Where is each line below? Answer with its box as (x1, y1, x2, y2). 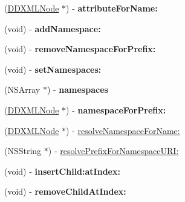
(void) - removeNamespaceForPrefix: (4, 42, 156, 55)
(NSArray (4, 83, 41, 96)
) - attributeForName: (66, 2, 158, 14)
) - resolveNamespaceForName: (66, 124, 180, 136)
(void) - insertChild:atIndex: (4, 164, 120, 177)
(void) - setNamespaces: (4, 62, 102, 75)
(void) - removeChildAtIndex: (4, 185, 126, 198)
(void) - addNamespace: (4, 22, 101, 35)
